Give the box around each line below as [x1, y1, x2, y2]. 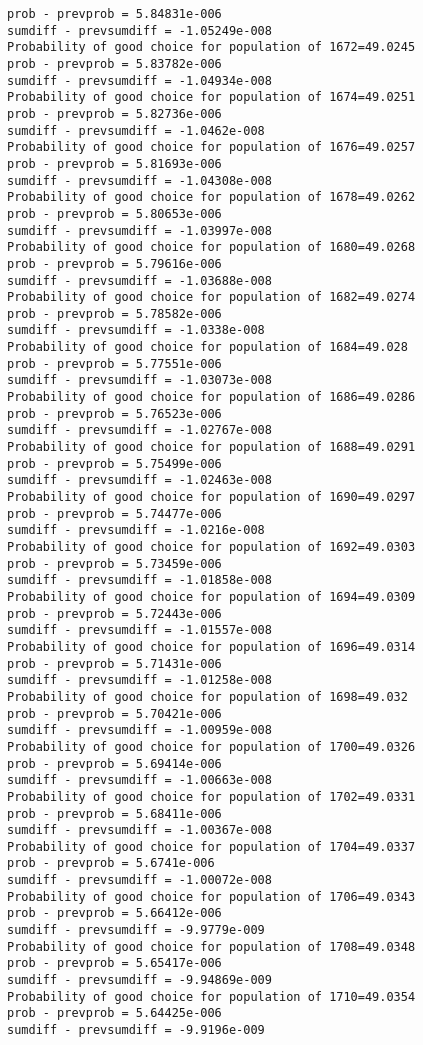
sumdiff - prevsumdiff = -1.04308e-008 [7, 173, 272, 188]
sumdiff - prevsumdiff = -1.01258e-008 [7, 673, 272, 688]
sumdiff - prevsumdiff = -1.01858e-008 [7, 573, 272, 588]
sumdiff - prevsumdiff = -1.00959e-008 [7, 723, 272, 738]
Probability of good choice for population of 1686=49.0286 [7, 390, 416, 405]
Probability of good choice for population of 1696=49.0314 [7, 639, 416, 654]
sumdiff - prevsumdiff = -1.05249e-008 [7, 23, 272, 38]
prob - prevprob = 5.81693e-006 [7, 156, 222, 171]
